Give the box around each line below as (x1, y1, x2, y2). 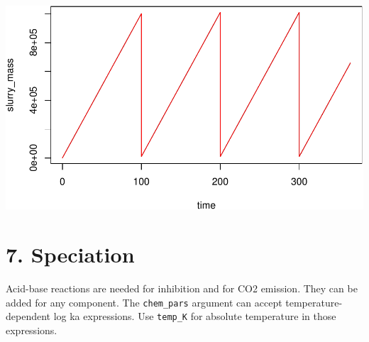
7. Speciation (6, 240, 135, 269)
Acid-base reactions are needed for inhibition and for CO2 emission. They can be (6, 281, 358, 295)
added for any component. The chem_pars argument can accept (6, 294, 282, 309)
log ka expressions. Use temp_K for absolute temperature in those (53, 309, 336, 324)
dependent (6, 309, 51, 324)
